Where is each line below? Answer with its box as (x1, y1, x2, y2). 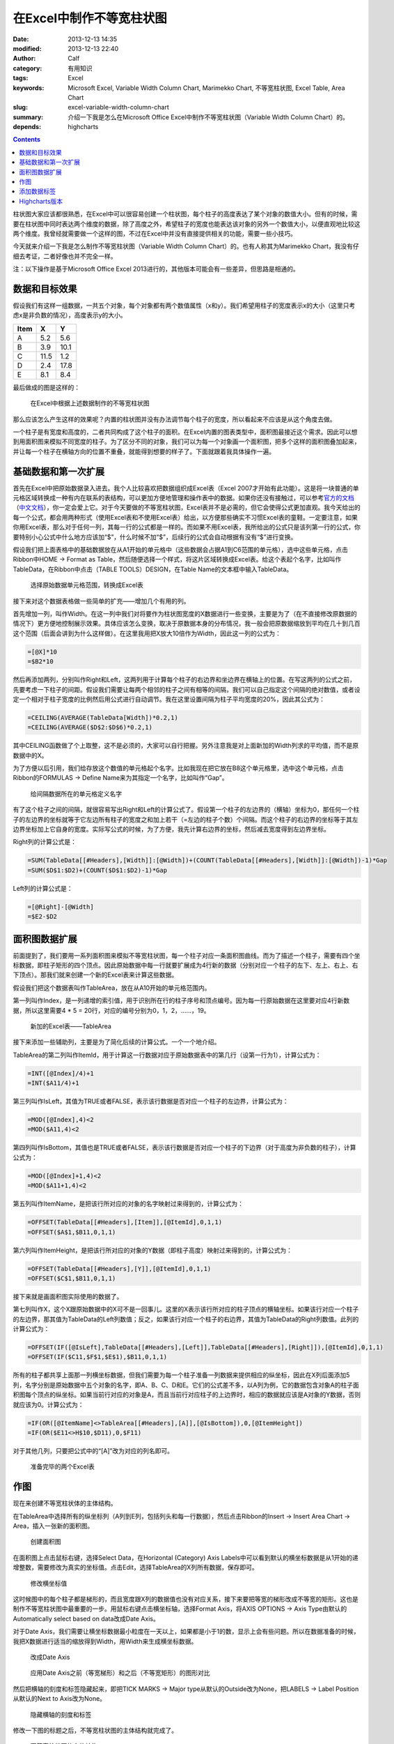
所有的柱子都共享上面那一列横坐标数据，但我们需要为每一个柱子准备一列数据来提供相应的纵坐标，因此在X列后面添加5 (13, 1371, 350, 1379)
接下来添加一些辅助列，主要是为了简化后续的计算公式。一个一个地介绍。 (13, 1038, 221, 1046)
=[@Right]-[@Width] (27, 903, 94, 910)
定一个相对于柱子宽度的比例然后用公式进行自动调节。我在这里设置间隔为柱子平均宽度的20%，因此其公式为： (13, 695, 326, 703)
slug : (13, 103, 28, 112)
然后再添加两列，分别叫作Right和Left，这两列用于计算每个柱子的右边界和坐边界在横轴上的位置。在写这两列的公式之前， (13, 675, 356, 684)
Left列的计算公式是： (13, 884, 73, 892)
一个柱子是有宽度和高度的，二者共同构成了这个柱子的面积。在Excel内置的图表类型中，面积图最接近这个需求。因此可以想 (13, 428, 358, 436)
